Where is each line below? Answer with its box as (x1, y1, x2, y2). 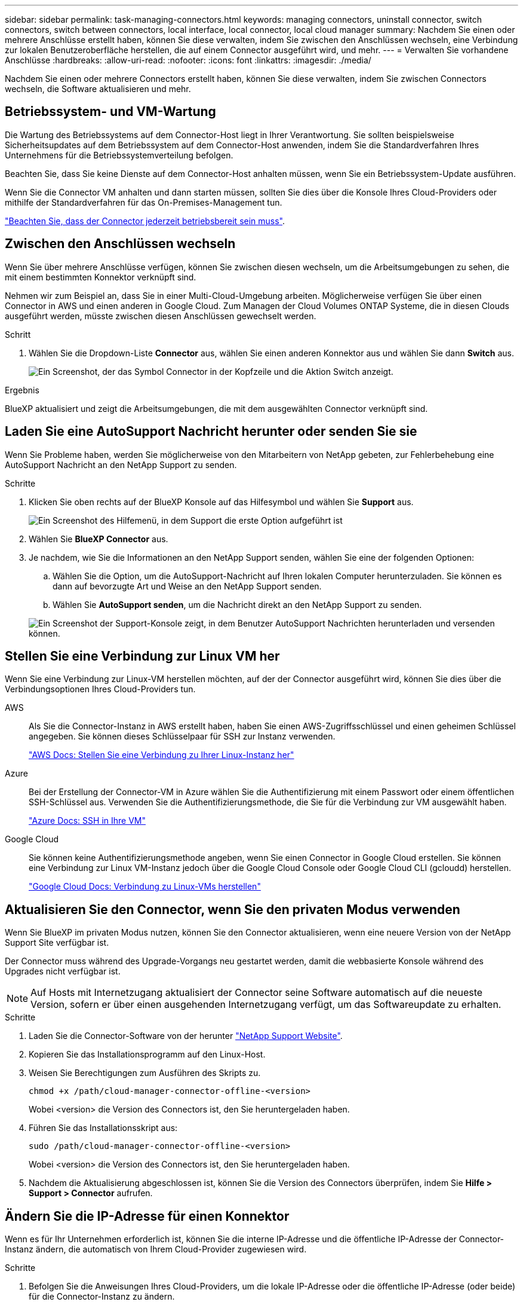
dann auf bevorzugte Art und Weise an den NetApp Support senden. (53, 580, 322, 591)
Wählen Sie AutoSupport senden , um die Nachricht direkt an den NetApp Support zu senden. (53, 599, 422, 610)
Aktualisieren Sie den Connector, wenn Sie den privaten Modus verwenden (5, 901, 460, 917)
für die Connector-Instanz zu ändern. (29, 1291, 175, 1302)
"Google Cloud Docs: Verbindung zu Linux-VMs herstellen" (29, 881, 261, 892)
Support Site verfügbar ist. (5, 937, 109, 948)
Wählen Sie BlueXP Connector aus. (29, 533, 168, 544)
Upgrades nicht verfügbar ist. (5, 966, 121, 977)
